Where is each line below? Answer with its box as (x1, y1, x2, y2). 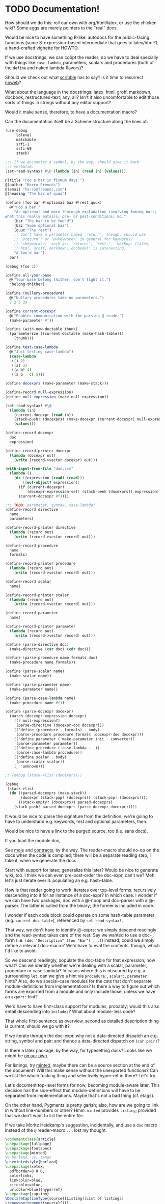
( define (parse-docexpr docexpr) (5, 709, 74, 714)
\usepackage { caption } (5, 1192, 50, 1197)
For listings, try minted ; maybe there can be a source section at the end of (5, 1062, 155, 1068)
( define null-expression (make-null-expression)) (5, 394, 109, 399)
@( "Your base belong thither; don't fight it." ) (9, 277, 111, 282)
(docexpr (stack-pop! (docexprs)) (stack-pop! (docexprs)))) (20, 795, 148, 800)
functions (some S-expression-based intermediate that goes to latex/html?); (5, 39, 159, 45)
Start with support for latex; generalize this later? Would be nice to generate (5, 867, 159, 873)
